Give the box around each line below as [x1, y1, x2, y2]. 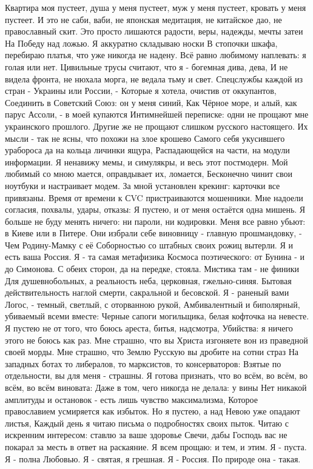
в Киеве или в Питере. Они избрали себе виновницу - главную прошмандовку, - [5, 227, 302, 239]
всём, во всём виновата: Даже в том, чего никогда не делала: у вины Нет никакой [5, 381, 307, 393]
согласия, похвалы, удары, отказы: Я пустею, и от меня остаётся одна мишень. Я [5, 203, 306, 216]
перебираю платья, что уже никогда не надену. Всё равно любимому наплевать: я [5, 48, 306, 61]
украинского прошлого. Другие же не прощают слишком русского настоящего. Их [5, 119, 308, 132]
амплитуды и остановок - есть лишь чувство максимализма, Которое [5, 393, 258, 405]
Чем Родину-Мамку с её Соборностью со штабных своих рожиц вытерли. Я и [5, 238, 293, 251]
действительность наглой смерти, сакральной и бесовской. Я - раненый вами [5, 286, 289, 299]
